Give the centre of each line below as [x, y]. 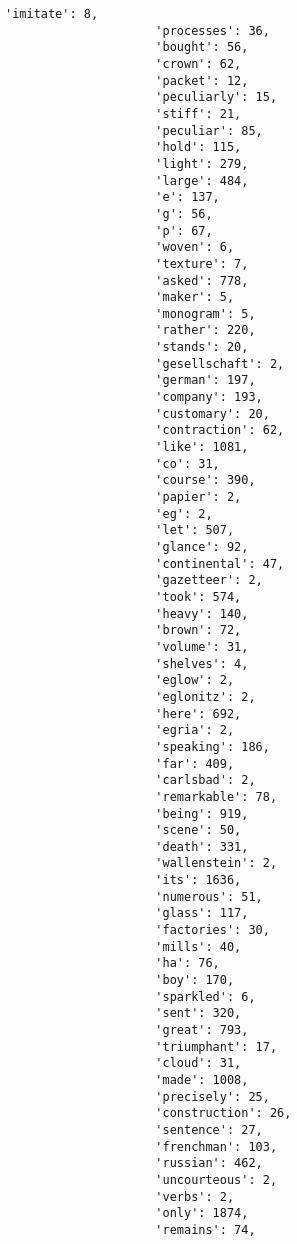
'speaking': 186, [212, 746]
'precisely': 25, [212, 1096]
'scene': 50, [198, 830]
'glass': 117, [202, 913]
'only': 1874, [202, 1213]
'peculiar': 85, [209, 130]
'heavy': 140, [202, 613]
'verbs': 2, [195, 1196]
